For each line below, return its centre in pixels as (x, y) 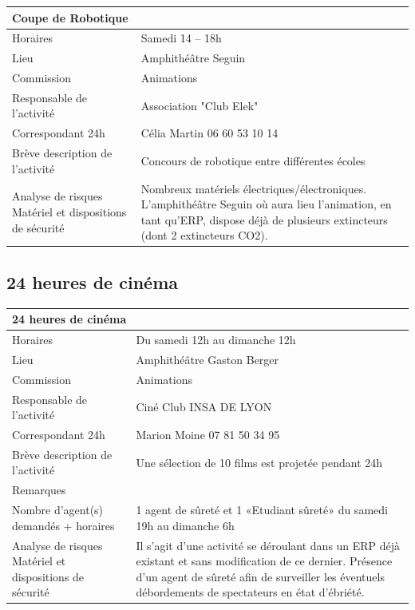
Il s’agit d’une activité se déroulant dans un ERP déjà (268, 545)
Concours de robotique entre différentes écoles (253, 160)
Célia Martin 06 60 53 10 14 (209, 133)
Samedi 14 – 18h (181, 38)
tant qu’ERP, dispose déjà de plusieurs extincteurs (264, 219)
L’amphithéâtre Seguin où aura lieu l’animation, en (266, 204)
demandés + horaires (63, 525)
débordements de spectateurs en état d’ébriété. (250, 592)
